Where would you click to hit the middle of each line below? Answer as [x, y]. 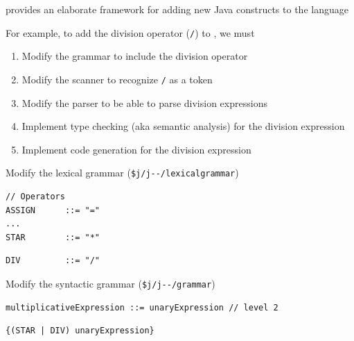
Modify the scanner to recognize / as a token [117, 79]
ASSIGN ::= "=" [53, 210]
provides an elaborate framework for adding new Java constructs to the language [177, 9]
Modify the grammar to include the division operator [135, 56]
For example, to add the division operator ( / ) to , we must [130, 32]
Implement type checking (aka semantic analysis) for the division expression [183, 126]
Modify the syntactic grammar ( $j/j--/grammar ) [110, 283]
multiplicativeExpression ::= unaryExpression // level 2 [142, 307]
